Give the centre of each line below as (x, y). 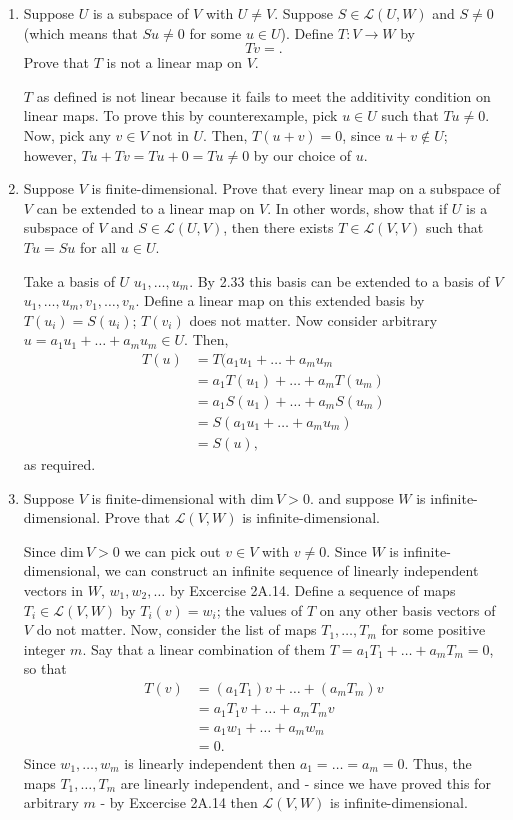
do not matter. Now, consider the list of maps (176, 629)
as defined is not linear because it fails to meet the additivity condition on (263, 95)
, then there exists (278, 227)
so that (45, 668)
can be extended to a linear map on (145, 207)
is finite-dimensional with (168, 497)
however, (50, 154)
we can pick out (172, 550)
